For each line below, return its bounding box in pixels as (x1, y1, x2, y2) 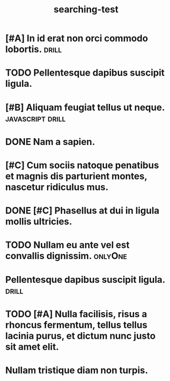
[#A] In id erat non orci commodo (5, 32, 148, 44)
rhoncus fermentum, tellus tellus (5, 319, 147, 331)
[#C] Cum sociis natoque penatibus (5, 159, 159, 171)
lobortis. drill (5, 44, 62, 55)
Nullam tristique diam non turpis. (5, 364, 148, 376)
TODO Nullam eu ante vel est (5, 239, 130, 251)
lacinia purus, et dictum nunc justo (5, 330, 156, 341)
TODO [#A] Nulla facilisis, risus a (5, 308, 147, 320)
